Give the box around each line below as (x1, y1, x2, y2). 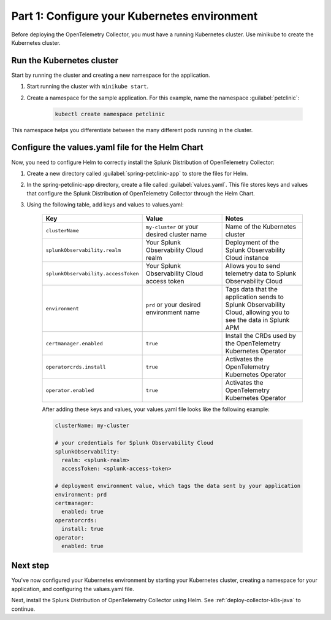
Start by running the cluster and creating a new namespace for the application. (11, 71, 211, 79)
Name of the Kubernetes (225, 222, 297, 231)
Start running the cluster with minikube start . (26, 83, 149, 90)
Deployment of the (225, 238, 279, 247)
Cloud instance (225, 254, 269, 262)
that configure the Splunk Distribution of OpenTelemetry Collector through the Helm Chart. (26, 189, 256, 197)
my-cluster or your (145, 222, 199, 231)
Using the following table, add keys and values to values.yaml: (26, 201, 184, 208)
